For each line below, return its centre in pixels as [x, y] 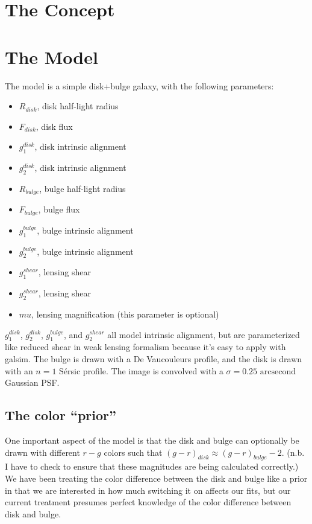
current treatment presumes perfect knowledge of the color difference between [148, 502]
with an [19, 370]
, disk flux [54, 126]
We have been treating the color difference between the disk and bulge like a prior [156, 478]
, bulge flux [59, 209]
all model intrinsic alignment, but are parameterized [204, 334]
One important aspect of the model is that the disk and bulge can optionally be [152, 440]
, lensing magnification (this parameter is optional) [125, 314]
